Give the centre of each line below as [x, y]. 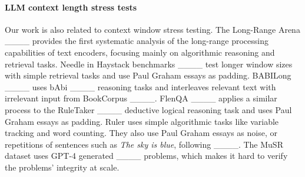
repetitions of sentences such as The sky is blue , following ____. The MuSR [144, 144]
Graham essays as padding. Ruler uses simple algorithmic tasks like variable [142, 121]
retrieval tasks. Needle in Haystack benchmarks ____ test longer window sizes [149, 64]
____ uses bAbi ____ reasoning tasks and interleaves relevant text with [140, 86]
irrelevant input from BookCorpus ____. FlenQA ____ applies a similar [141, 98]
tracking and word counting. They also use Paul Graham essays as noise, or [141, 133]
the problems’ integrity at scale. [62, 167]
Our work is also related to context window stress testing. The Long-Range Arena [152, 29]
